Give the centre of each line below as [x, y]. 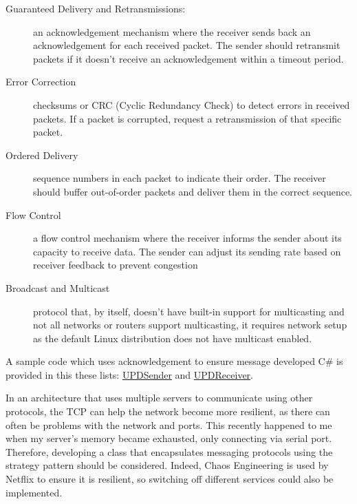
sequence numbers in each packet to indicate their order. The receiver [180, 178]
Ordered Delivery [42, 155]
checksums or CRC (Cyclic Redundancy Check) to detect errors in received [192, 104]
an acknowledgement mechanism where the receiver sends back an [172, 31]
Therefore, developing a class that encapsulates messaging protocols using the [169, 451]
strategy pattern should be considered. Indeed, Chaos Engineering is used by [167, 465]
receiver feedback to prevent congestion [116, 265]
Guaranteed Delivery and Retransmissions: [96, 8]
